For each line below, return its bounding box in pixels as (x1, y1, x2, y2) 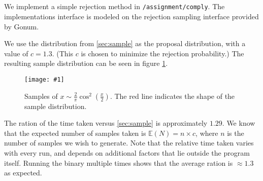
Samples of (24, 90, 58, 101)
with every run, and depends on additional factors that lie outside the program (4, 148, 250, 158)
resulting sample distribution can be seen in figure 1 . (4, 58, 168, 68)
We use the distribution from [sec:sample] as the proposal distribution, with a (4, 38, 246, 49)
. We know (222, 118, 255, 128)
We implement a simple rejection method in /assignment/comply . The (4, 1, 225, 12)
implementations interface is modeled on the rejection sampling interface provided (4, 11, 259, 22)
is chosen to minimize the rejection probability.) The (81, 48, 244, 58)
